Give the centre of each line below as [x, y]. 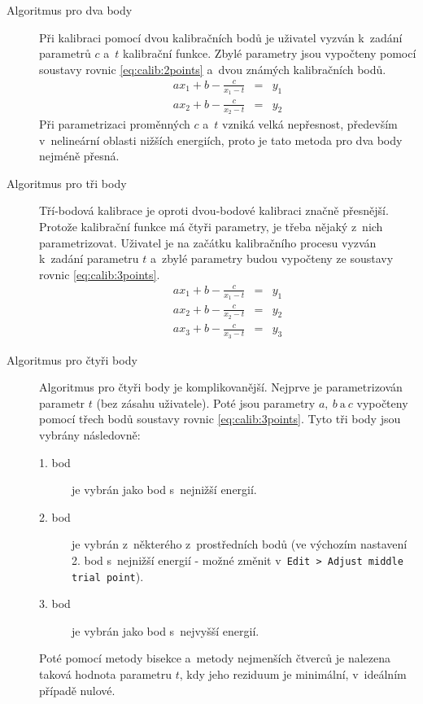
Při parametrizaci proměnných [115, 123]
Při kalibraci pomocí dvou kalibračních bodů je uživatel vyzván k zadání [221, 37]
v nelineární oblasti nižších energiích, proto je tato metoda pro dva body [221, 140]
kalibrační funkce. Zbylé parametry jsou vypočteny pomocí [269, 53]
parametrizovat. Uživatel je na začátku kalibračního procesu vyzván [208, 242]
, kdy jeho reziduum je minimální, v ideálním [293, 674]
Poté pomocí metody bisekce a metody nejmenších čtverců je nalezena [215, 658]
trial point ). [108, 576]
